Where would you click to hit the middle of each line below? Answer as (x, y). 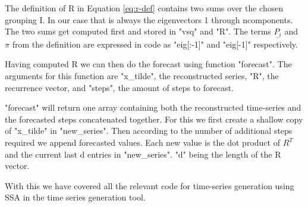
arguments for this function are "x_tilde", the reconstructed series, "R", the (142, 76)
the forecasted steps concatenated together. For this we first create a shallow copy (154, 119)
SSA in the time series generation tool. (75, 197)
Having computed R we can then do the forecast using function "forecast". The (148, 64)
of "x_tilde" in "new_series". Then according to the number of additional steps (149, 131)
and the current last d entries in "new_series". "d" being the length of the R (143, 154)
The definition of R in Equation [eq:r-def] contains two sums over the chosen (144, 8)
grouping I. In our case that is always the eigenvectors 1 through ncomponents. (149, 19)
